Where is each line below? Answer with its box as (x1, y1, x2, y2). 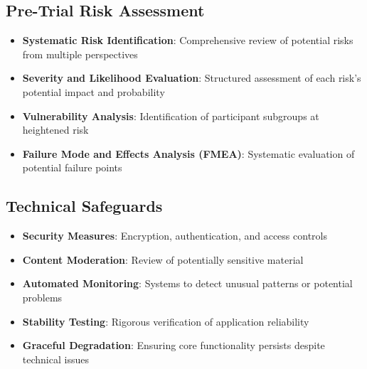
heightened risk (22, 122, 89, 137)
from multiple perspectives (22, 46, 138, 61)
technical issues (22, 351, 89, 366)
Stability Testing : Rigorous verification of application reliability (22, 314, 309, 328)
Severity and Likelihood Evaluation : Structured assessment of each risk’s (22, 70, 361, 85)
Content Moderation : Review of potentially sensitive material (22, 252, 304, 267)
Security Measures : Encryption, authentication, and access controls (22, 228, 327, 243)
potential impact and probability (22, 84, 165, 99)
